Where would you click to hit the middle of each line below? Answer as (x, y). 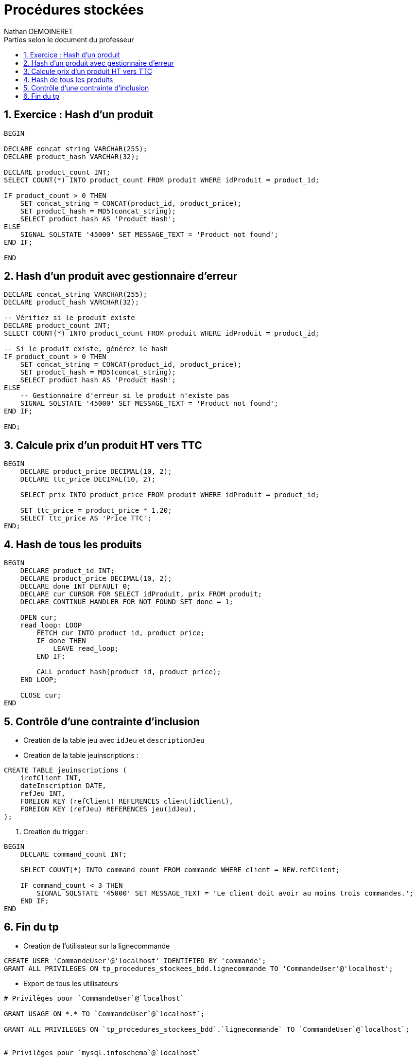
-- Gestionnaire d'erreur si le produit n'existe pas (125, 396)
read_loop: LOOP (51, 625)
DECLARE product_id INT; (67, 571)
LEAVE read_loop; (86, 649)
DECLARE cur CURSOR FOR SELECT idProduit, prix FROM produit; (141, 594)
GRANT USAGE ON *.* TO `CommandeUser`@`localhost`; (104, 1014)
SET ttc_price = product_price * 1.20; (96, 511)
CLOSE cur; (41, 695)
